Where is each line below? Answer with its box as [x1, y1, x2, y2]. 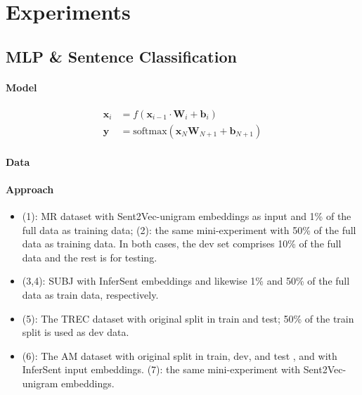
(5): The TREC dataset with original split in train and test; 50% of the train [22, 311, 354, 325]
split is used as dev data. [22, 325, 129, 339]
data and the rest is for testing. [22, 250, 157, 264]
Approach [6, 181, 54, 196]
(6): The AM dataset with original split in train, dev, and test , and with [22, 348, 337, 363]
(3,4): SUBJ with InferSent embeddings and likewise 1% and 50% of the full [22, 273, 350, 288]
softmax [133, 127, 167, 136]
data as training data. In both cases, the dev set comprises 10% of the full [22, 236, 342, 251]
